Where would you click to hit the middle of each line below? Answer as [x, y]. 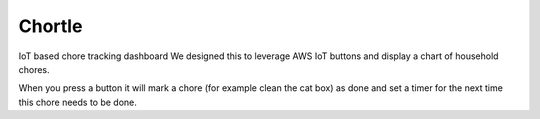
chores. [34, 69]
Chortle [50, 26]
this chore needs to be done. [77, 102]
